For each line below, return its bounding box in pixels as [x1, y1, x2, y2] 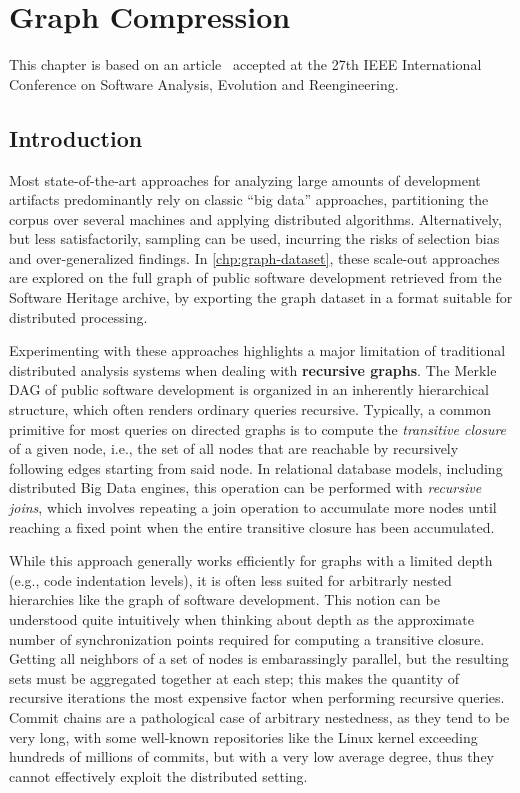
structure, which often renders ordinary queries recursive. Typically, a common [9, 399, 492, 420]
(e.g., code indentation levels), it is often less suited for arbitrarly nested [9, 569, 452, 590]
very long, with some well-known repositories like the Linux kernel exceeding [9, 726, 478, 747]
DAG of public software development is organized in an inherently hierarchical [9, 379, 489, 400]
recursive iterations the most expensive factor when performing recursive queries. [9, 687, 505, 708]
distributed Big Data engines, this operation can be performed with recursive [9, 477, 482, 498]
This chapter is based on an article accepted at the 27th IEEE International [9, 54, 482, 75]
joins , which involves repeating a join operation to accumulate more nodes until [9, 497, 497, 518]
